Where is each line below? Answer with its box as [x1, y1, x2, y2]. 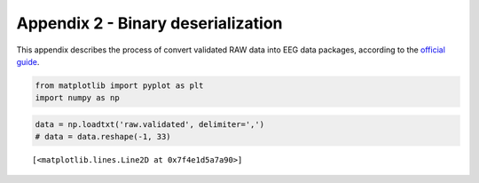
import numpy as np [35, 93, 120, 103]
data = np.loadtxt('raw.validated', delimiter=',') [35, 119, 265, 129]
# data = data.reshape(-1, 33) [35, 131, 172, 142]
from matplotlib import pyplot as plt [35, 80, 204, 91]
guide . [16, 56, 40, 67]
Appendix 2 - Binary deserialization [16, 13, 283, 33]
